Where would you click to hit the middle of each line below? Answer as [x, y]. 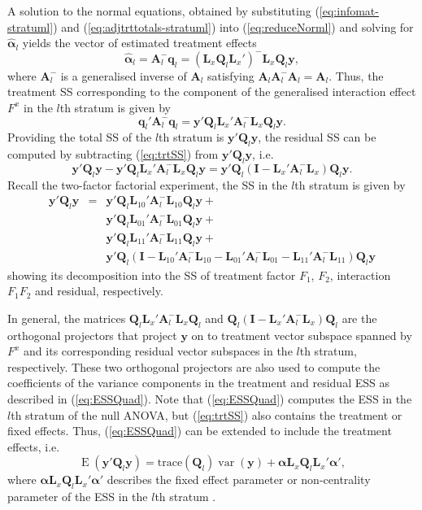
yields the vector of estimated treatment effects [139, 43]
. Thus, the [356, 75]
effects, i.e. [34, 446]
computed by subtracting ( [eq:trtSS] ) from [113, 154]
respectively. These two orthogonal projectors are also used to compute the [194, 366]
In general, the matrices [67, 318]
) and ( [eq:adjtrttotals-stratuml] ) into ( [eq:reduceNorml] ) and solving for [233, 26]
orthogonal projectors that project [92, 335]
